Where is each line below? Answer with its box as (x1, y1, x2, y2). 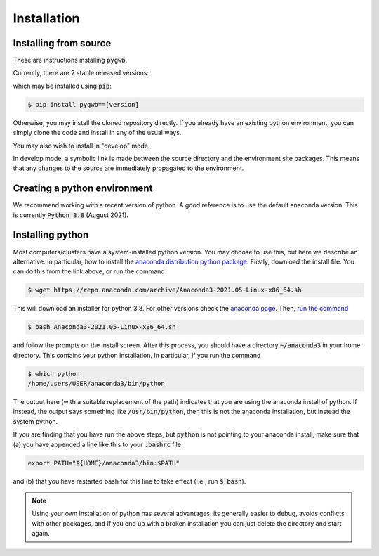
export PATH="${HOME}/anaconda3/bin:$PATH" (27, 459, 180, 467)
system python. (13, 417, 58, 425)
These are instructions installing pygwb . (13, 56, 128, 65)
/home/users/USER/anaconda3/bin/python (27, 380, 165, 388)
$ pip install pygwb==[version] (27, 101, 140, 108)
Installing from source (13, 37, 112, 49)
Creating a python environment (13, 183, 153, 195)
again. (32, 529, 51, 538)
